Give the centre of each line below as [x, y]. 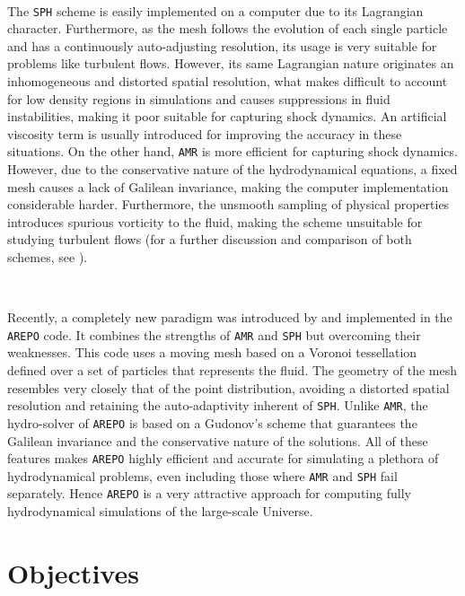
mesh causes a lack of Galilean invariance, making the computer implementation [228, 186]
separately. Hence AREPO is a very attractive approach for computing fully [209, 493]
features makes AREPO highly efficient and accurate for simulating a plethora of [223, 458]
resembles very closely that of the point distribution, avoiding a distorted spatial [228, 387]
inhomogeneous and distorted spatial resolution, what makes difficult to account [228, 81]
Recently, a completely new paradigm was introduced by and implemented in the [230, 317]
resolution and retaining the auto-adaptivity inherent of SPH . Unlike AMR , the [218, 405]
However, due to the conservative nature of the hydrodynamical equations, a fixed [232, 169]
